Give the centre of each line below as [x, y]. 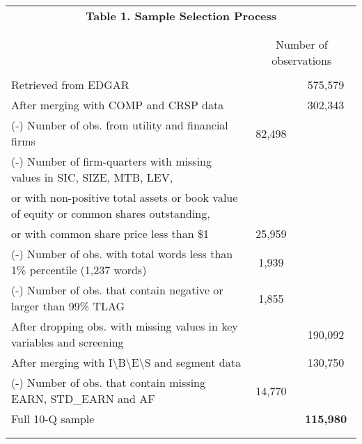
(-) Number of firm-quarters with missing [112, 161]
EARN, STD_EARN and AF [83, 398]
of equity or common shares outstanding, [111, 213]
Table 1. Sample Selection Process [181, 16]
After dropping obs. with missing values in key [125, 326]
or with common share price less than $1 [110, 233]
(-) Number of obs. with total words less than [122, 254]
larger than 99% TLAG [68, 306]
